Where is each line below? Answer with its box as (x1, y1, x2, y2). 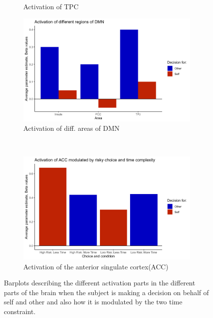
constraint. (4, 306, 36, 316)
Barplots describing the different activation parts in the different (4, 278, 196, 288)
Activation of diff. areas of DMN (23, 123, 120, 133)
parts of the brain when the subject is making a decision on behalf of (4, 287, 209, 297)
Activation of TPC (23, 1, 79, 11)
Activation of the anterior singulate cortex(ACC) (23, 261, 168, 271)
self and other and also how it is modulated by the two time (4, 297, 182, 307)
